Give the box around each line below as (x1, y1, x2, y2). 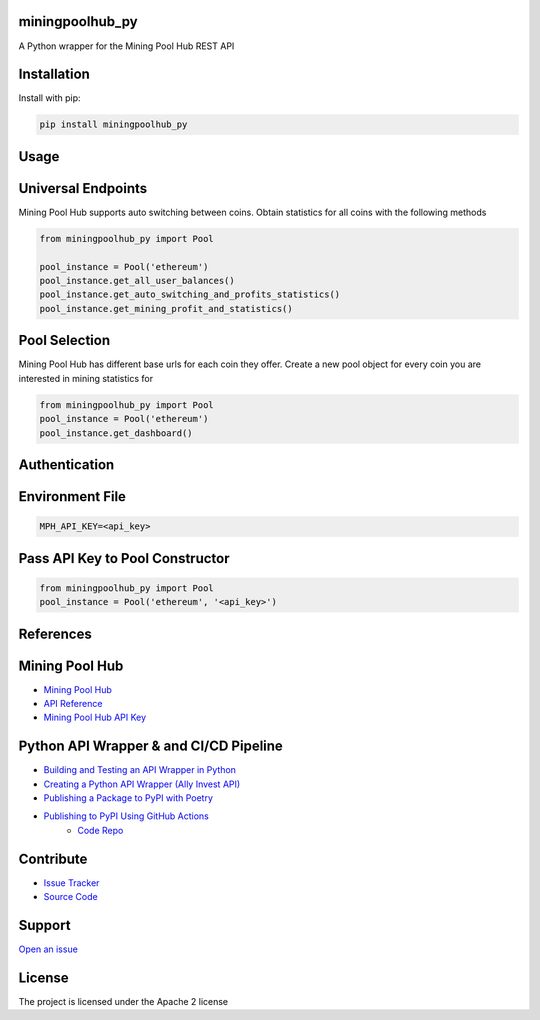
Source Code (43, 891, 99, 903)
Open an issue (18, 943, 79, 955)
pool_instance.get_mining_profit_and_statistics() (39, 303, 294, 314)
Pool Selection (18, 332, 111, 349)
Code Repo (77, 824, 124, 836)
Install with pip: (18, 92, 81, 104)
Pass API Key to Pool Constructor (18, 550, 230, 567)
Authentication (18, 456, 115, 473)
